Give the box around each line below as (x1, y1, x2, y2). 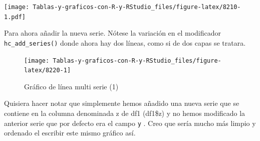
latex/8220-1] (24, 67, 71, 74)
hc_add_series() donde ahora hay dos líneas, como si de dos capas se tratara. (4, 37, 246, 48)
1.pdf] (4, 13, 26, 21)
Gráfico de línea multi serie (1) (24, 81, 119, 91)
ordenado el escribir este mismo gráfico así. (4, 127, 136, 138)
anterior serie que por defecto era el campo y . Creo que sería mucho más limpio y (4, 117, 256, 128)
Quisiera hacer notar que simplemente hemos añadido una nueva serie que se (4, 98, 239, 108)
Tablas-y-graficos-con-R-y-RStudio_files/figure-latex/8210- (33, 4, 241, 11)
